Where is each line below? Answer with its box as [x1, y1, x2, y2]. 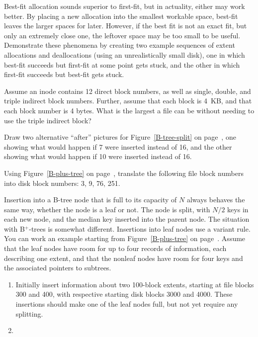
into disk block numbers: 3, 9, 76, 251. [4, 177, 120, 188]
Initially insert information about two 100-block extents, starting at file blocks [15, 279, 254, 289]
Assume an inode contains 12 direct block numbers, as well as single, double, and [4, 85, 251, 96]
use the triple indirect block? [4, 115, 91, 125]
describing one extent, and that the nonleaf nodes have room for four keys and [4, 253, 243, 263]
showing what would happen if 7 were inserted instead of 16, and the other [4, 141, 232, 152]
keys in [227, 204, 249, 214]
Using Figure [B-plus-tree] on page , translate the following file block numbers [4, 168, 244, 178]
